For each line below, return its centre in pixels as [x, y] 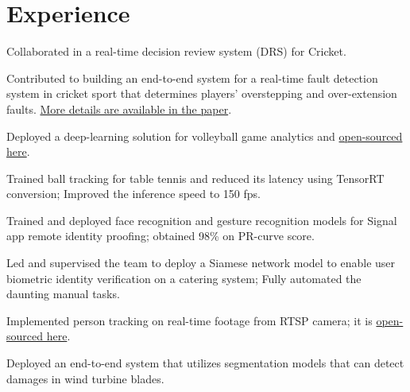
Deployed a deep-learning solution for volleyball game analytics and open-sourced [205, 136]
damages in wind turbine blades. [85, 378]
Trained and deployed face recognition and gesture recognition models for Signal [202, 220]
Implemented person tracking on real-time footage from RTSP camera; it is [190, 320]
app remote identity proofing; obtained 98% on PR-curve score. [161, 236]
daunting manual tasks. [63, 294]
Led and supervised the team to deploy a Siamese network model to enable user [201, 263]
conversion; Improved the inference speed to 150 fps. [133, 194]
